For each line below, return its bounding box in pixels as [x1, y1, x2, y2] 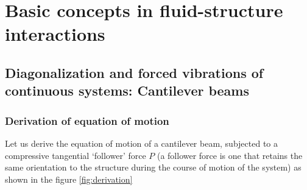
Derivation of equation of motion [5, 113, 169, 128]
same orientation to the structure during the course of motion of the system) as [5, 161, 302, 174]
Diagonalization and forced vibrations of [5, 63, 264, 82]
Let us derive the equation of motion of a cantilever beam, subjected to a [5, 136, 278, 149]
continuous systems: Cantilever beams [5, 81, 250, 100]
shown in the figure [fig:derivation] [5, 172, 133, 185]
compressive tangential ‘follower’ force [5, 149, 146, 161]
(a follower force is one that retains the [157, 149, 303, 161]
